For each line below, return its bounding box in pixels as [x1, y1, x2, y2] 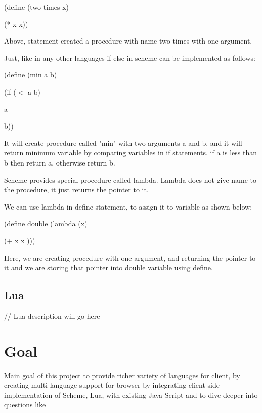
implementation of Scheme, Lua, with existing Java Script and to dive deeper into [4, 389, 258, 400]
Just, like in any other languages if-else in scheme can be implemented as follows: [4, 52, 255, 63]
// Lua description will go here [4, 310, 100, 321]
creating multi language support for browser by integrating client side [4, 380, 220, 390]
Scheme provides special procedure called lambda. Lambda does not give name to [4, 174, 257, 185]
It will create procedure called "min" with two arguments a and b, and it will [4, 137, 242, 148]
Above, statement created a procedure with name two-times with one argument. [4, 35, 252, 46]
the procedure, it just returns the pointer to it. [4, 184, 149, 195]
